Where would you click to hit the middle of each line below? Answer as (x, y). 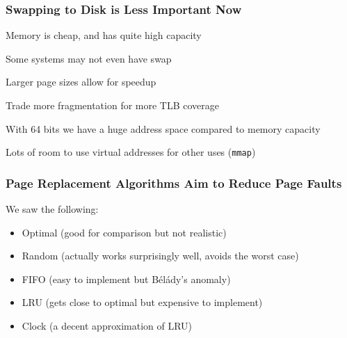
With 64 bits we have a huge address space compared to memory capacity (163, 128)
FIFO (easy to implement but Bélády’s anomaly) (126, 279)
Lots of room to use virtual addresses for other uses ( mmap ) (131, 152)
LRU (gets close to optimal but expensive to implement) (142, 302)
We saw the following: (52, 209)
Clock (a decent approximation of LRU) (107, 326)
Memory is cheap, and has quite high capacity (104, 35)
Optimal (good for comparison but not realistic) (124, 232)
